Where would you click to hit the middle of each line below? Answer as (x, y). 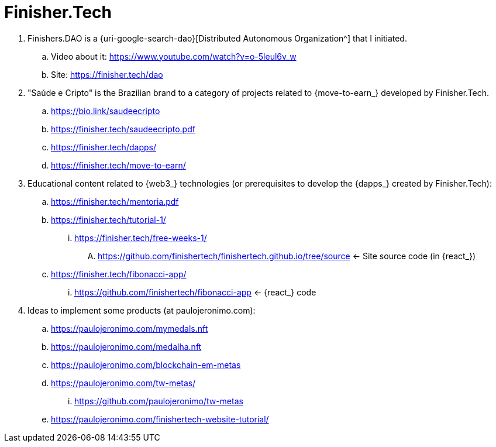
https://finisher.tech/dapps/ (104, 147)
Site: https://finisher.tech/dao (107, 74)
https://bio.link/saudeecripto (106, 111)
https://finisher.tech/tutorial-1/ (108, 219)
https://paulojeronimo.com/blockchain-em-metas (146, 365)
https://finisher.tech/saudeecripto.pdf (123, 129)
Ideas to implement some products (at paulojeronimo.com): (142, 310)
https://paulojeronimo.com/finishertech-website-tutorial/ (160, 419)
